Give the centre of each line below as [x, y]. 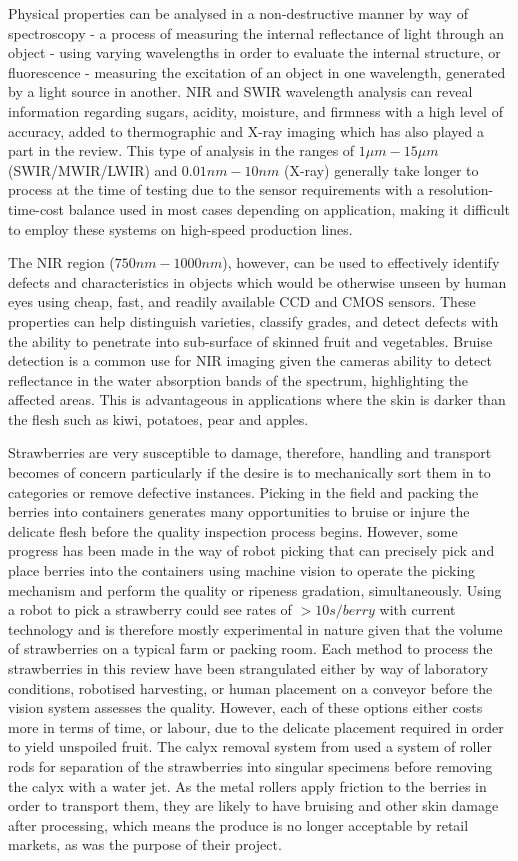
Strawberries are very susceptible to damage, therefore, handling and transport [250, 452]
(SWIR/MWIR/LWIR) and [93, 169]
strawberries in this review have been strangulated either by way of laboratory [248, 668]
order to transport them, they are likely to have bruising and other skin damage [253, 805]
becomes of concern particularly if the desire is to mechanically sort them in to [249, 472]
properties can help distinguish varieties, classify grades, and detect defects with [253, 320]
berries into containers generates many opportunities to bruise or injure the [239, 511]
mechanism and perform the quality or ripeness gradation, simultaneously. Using [255, 589]
